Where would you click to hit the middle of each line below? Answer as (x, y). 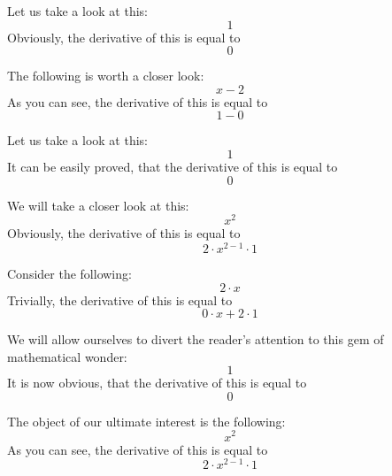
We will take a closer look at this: (98, 205)
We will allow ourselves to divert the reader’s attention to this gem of (196, 339)
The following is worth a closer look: (106, 76)
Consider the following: (69, 273)
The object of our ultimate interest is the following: (146, 421)
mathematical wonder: (67, 356)
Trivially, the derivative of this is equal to (120, 299)
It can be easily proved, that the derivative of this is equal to (173, 166)
